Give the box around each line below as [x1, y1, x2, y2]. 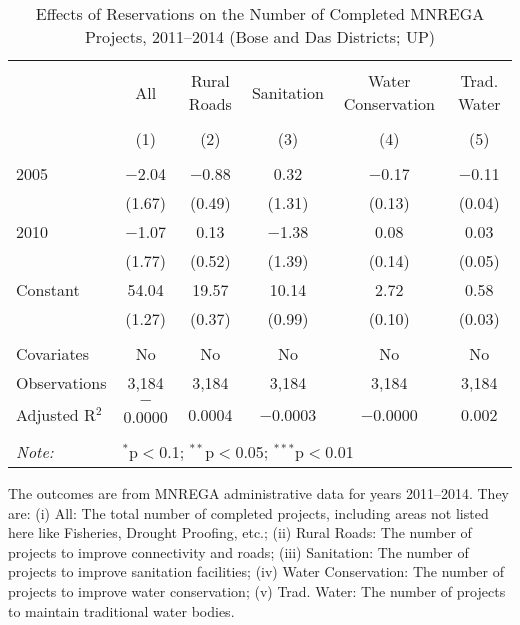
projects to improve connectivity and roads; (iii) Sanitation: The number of [8, 541, 469, 562]
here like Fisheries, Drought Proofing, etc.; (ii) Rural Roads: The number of [8, 522, 472, 543]
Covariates [16, 342, 90, 365]
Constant [16, 278, 80, 301]
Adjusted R [16, 402, 96, 426]
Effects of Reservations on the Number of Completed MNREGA [35, 2, 485, 25]
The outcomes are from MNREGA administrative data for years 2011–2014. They [8, 483, 510, 503]
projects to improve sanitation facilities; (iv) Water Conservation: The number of [8, 561, 504, 582]
